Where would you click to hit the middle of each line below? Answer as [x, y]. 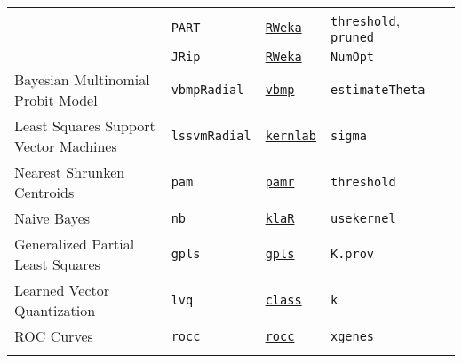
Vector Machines [66, 146]
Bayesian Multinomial [82, 79]
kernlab [291, 136]
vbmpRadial [207, 90]
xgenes [352, 336]
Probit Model [56, 100]
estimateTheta [378, 90]
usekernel [363, 218]
